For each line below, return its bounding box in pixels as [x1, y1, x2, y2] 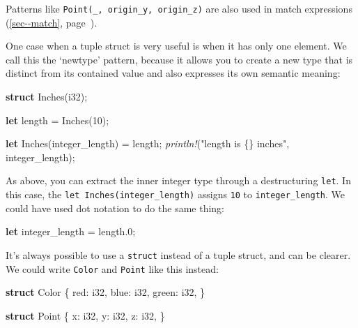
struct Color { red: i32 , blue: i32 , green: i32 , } [6, 285, 205, 299]
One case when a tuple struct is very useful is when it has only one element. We [6, 38, 347, 53]
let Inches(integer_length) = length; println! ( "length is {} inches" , [6, 136, 290, 151]
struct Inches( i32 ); [6, 89, 88, 104]
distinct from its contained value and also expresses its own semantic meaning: [6, 66, 341, 80]
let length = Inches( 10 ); [6, 112, 109, 127]
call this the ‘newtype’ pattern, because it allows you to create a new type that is [6, 52, 353, 66]
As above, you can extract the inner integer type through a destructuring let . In [6, 173, 351, 188]
